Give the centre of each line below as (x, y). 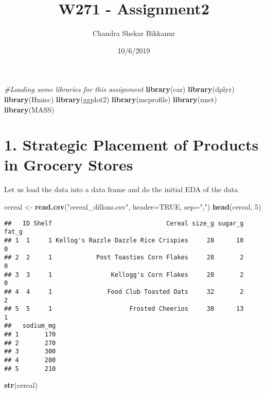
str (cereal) (21, 385)
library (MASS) (29, 109)
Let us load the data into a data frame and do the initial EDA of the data (121, 189)
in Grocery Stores (69, 165)
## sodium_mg (30, 326)
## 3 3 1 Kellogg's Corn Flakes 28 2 (124, 275)
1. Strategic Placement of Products (131, 145)
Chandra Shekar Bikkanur (134, 33)
